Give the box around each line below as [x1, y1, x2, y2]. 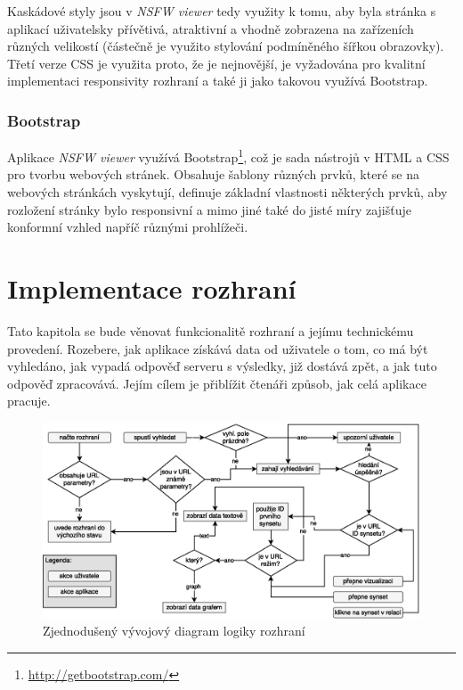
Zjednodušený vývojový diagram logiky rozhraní [43, 621, 305, 640]
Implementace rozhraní [7, 270, 296, 306]
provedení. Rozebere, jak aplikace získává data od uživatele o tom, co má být [7, 339, 428, 357]
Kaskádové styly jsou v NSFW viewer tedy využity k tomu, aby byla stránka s [7, 2, 436, 20]
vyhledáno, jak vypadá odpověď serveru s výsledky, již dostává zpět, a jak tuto [7, 357, 437, 375]
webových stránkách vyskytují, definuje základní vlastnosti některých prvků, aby [7, 183, 448, 201]
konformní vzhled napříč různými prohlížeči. [7, 218, 248, 236]
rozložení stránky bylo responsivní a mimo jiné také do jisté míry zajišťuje [7, 200, 411, 218]
